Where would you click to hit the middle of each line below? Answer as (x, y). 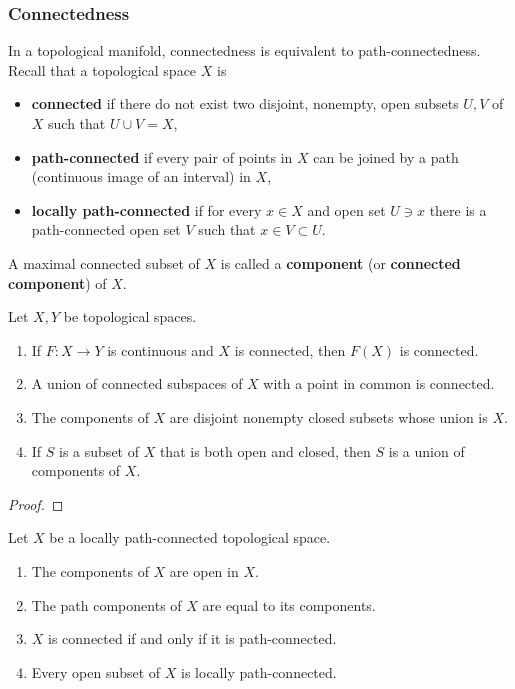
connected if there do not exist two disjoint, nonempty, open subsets (245, 103)
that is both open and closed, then (265, 450)
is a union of (426, 450)
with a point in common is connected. (379, 383)
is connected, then (290, 349)
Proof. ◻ (36, 503)
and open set (346, 209)
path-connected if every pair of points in (162, 156)
